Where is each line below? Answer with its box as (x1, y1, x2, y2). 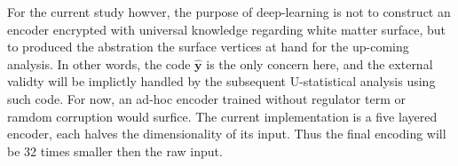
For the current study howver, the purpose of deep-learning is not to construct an (7, 3, 451, 20)
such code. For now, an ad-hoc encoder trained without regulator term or (7, 89, 406, 107)
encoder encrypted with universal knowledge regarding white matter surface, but (7, 20, 446, 38)
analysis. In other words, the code (7, 54, 191, 73)
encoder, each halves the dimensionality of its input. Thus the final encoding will (7, 124, 446, 143)
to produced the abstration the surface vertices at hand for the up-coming (7, 37, 409, 56)
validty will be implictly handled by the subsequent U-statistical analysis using (7, 72, 436, 91)
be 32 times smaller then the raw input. (7, 141, 223, 160)
